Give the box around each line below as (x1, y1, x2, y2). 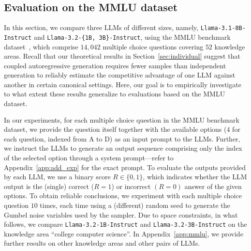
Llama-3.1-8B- (200, 25, 246, 32)
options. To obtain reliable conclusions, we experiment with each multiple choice (4, 190, 242, 201)
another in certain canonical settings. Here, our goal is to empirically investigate (4, 79, 241, 89)
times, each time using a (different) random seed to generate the (40, 200, 230, 210)
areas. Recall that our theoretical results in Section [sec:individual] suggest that (4, 51, 240, 61)
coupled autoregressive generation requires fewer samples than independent (4, 60, 226, 70)
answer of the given (184, 181, 242, 191)
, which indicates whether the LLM (143, 172, 247, 182)
